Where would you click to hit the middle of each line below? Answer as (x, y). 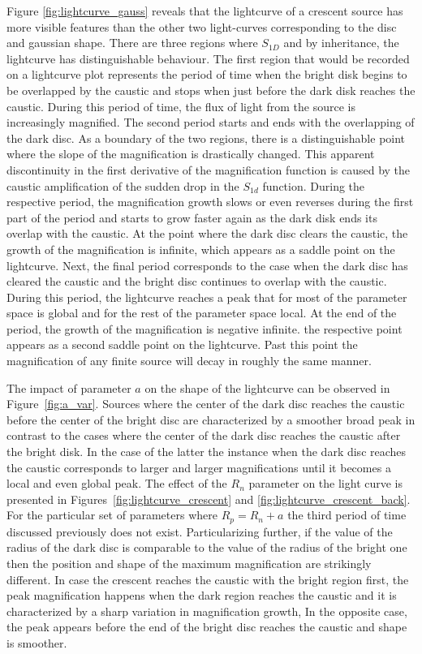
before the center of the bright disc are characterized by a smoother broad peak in (211, 419)
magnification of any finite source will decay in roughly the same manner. (189, 361)
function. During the (314, 185)
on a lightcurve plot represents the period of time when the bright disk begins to (207, 74)
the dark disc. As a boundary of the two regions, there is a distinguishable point (206, 138)
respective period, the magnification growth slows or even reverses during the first (210, 202)
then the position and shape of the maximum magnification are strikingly (189, 564)
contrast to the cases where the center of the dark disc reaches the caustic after (204, 435)
